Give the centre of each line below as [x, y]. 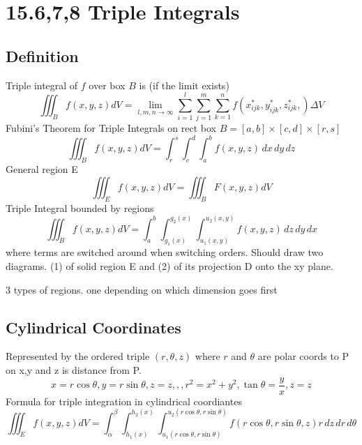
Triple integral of [42, 85]
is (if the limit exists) [184, 85]
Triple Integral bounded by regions [80, 208]
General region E [42, 169]
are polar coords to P [303, 356]
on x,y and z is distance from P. [74, 369]
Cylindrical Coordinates [93, 327]
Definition [42, 55]
